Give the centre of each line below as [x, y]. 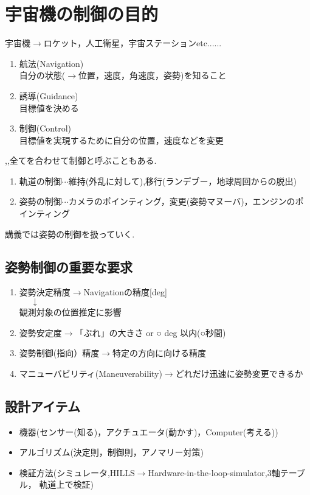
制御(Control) [45, 128]
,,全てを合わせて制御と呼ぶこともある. [81, 160]
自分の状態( [42, 75]
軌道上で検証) [66, 484]
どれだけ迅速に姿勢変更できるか [239, 373]
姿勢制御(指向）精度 [59, 353]
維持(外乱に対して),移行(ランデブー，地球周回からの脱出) [182, 181]
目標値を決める [49, 107]
